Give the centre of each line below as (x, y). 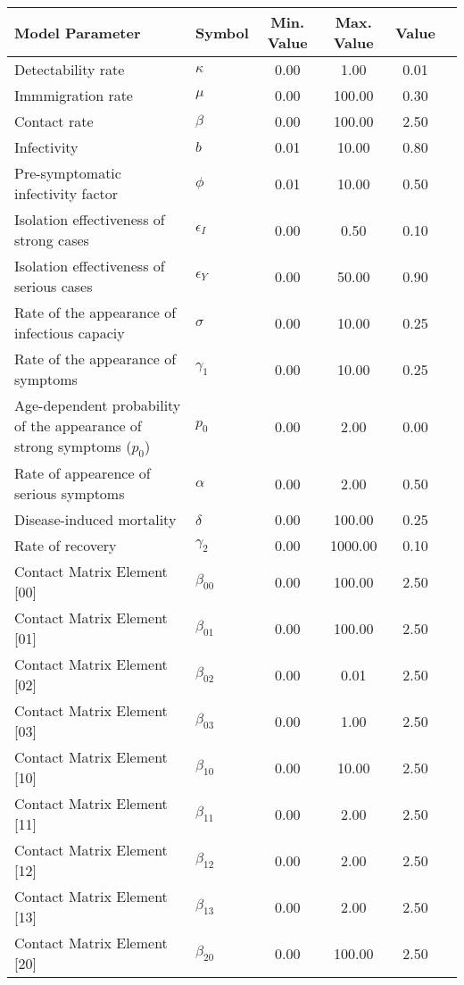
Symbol (222, 32)
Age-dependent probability (98, 405)
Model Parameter (78, 32)
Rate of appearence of (83, 473)
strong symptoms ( (73, 446)
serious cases (54, 286)
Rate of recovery (66, 546)
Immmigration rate (74, 95)
